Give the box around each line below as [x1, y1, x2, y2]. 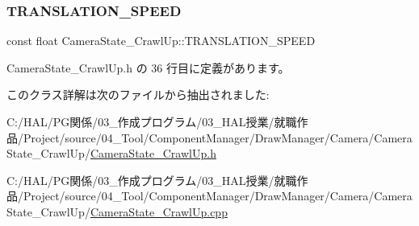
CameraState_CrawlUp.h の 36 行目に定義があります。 [6, 59, 290, 76]
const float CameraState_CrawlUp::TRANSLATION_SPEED [6, 32, 316, 49]
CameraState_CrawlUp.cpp [90, 203, 228, 220]
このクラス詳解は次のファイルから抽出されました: [6, 86, 270, 103]
